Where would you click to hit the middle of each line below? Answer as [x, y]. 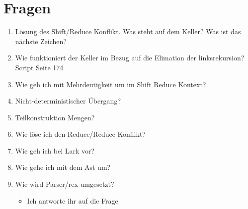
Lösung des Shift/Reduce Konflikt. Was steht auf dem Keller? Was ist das [128, 31]
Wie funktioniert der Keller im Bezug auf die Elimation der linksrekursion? [130, 58]
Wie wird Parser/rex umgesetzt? [65, 184]
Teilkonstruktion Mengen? [55, 117]
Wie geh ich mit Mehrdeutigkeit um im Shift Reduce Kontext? [111, 84]
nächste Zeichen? [41, 41]
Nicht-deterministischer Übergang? [68, 101]
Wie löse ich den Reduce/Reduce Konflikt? [80, 134]
